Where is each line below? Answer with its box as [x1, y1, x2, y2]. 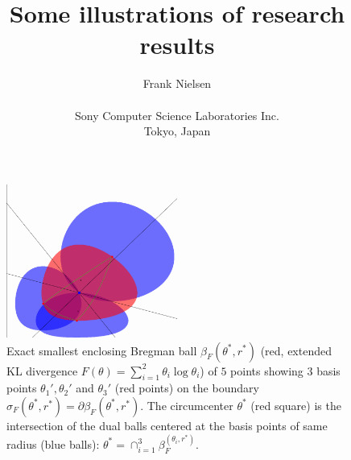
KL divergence [6, 362, 78, 379]
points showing [230, 362, 304, 379]
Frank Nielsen [142, 75, 212, 92]
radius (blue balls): [6, 435, 100, 452]
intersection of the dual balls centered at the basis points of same [6, 416, 328, 433]
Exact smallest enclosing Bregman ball [6, 342, 197, 358]
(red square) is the [250, 396, 341, 413]
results [139, 28, 215, 61]
